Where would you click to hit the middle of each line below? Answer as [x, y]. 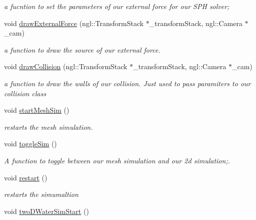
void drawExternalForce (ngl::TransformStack [74, 23]
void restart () [26, 177]
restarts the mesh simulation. [48, 127]
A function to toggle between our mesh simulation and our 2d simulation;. [117, 160]
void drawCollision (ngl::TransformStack [66, 66]
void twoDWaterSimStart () [46, 211]
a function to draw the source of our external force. [82, 49]
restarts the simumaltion [41, 194]
